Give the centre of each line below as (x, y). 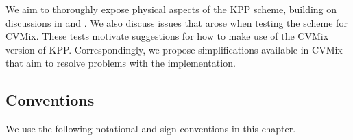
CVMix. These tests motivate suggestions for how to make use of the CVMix (167, 36)
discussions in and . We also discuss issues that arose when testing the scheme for (176, 22)
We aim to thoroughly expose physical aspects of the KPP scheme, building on (171, 9)
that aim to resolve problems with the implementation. (121, 63)
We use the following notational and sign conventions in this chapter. (151, 129)
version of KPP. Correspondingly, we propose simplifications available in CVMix (174, 49)
